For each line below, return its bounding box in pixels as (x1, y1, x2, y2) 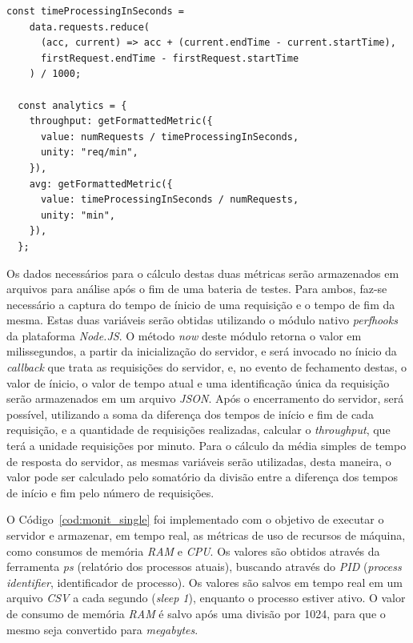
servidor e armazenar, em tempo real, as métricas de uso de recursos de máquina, (6, 527, 406, 543)
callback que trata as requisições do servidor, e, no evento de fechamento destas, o (6, 359, 407, 376)
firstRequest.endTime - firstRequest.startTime (40, 52, 299, 64)
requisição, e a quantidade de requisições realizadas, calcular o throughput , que (6, 421, 391, 438)
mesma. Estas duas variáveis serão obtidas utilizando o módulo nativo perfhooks (6, 311, 398, 328)
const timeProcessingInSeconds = (6, 6, 184, 17)
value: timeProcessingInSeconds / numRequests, (40, 194, 299, 206)
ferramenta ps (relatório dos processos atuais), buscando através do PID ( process (6, 558, 402, 575)
